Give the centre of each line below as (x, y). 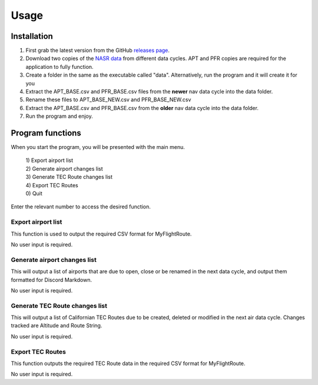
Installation (32, 36)
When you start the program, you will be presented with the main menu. (98, 147)
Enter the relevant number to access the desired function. (81, 207)
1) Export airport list (49, 160)
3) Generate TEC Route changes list (69, 177)
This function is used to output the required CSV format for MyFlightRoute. (101, 234)
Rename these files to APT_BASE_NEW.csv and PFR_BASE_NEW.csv (108, 99)
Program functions (46, 133)
